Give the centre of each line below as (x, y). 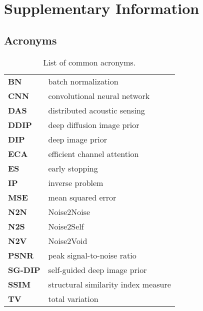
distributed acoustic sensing (96, 110)
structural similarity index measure (109, 284)
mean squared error (82, 197)
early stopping (73, 168)
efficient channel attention (93, 153)
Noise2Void (68, 240)
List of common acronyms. (89, 62)
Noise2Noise (69, 211)
